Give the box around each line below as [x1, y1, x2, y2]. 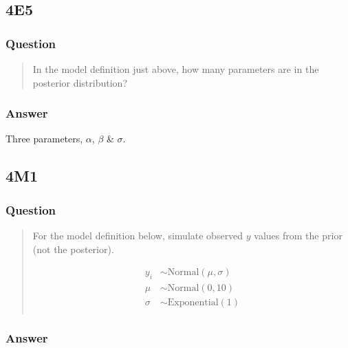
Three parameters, [6, 131, 83, 146]
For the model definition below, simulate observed [32, 228, 243, 242]
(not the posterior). [32, 241, 114, 256]
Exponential [167, 298, 219, 308]
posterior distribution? [32, 75, 127, 89]
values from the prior [254, 228, 342, 242]
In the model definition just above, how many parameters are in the [32, 62, 319, 76]
